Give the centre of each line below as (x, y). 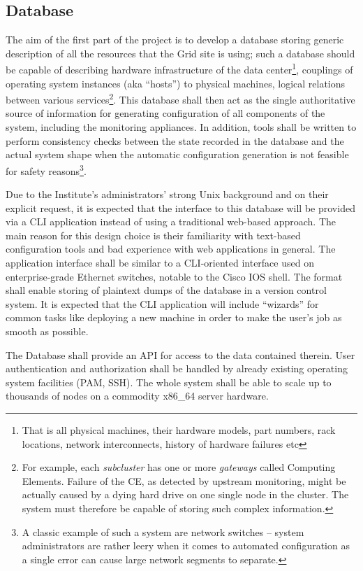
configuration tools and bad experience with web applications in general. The (171, 249)
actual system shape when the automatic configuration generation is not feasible (177, 154)
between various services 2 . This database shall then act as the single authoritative (180, 98)
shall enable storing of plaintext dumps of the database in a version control (166, 290)
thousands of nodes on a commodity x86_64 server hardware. (137, 396)
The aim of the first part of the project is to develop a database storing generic (175, 40)
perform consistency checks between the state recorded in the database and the (175, 140)
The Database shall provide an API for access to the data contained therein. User (180, 354)
